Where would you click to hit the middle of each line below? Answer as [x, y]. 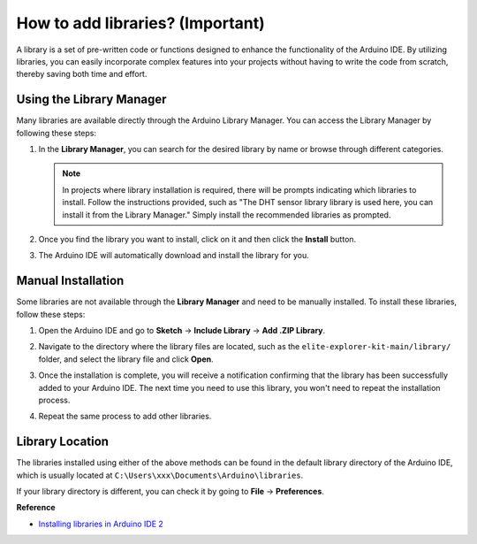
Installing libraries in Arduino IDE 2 [101, 524]
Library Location [63, 442]
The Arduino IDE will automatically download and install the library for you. [174, 256]
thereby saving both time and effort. [82, 74]
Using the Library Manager [91, 100]
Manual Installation [70, 281]
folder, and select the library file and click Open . [126, 359]
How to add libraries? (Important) [140, 23]
